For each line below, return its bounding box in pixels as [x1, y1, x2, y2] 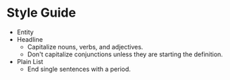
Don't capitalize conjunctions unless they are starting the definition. [27, 50, 223, 58]
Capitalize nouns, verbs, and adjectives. [27, 42, 143, 51]
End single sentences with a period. [27, 65, 132, 73]
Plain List [16, 57, 44, 65]
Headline [16, 35, 44, 43]
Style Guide [6, 5, 77, 21]
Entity [16, 28, 34, 36]
